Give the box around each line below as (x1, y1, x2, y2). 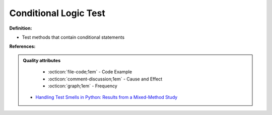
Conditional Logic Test (9, 8, 105, 19)
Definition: (9, 25, 32, 31)
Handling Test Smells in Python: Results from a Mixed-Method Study (35, 94, 178, 100)
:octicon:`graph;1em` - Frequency (48, 83, 118, 89)
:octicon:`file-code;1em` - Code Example (48, 69, 132, 75)
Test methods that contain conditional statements (22, 34, 125, 40)
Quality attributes (23, 57, 60, 63)
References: (9, 43, 36, 50)
